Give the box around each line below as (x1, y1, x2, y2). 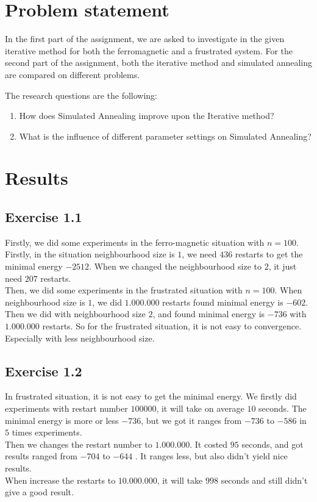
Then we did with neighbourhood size (5, 307, 146, 320)
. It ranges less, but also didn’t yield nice (135, 450, 288, 462)
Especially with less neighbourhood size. (5, 331, 155, 344)
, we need (182, 248, 217, 260)
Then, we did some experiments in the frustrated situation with (5, 284, 243, 296)
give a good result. (5, 486, 74, 498)
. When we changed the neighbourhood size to (89, 260, 262, 273)
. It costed (190, 437, 228, 450)
